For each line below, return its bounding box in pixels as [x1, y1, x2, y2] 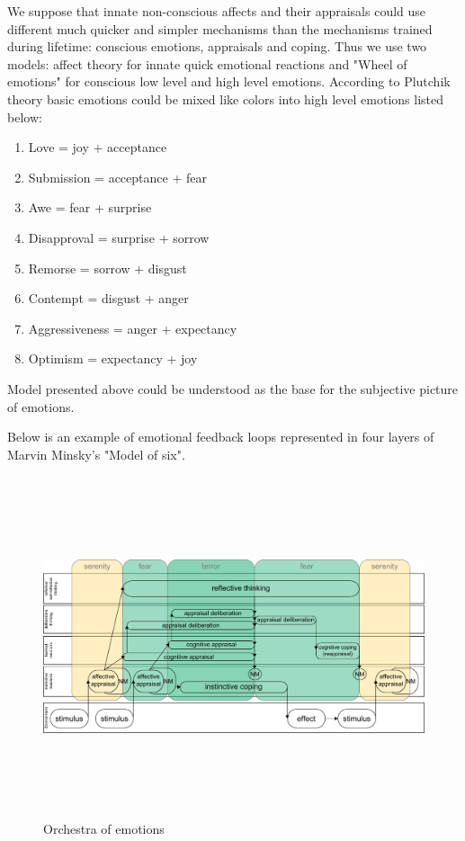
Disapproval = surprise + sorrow [28, 228, 210, 246]
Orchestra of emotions [43, 819, 165, 837]
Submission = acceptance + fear [28, 167, 207, 186]
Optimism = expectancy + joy [28, 349, 198, 368]
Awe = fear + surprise [28, 198, 152, 217]
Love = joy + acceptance [28, 138, 167, 157]
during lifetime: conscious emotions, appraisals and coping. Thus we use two [7, 37, 427, 56]
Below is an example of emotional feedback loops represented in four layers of [7, 427, 434, 446]
